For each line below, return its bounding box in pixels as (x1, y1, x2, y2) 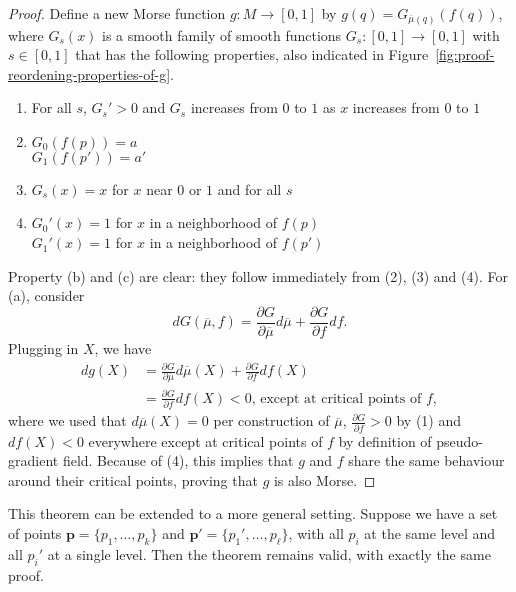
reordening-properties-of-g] (8, 63, 171, 84)
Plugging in (8, 337, 79, 358)
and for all (217, 178, 282, 199)
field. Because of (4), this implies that (62, 450, 294, 471)
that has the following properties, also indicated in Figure (75, 44, 429, 65)
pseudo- (436, 430, 484, 451)
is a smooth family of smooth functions (102, 24, 342, 45)
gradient (8, 450, 59, 471)
